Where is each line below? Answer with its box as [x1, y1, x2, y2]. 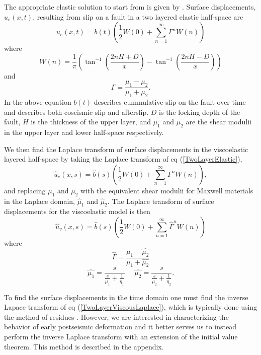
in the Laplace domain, [4, 195, 75, 206]
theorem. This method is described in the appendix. [4, 341, 164, 351]
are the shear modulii [186, 116, 251, 127]
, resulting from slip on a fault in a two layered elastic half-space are [33, 11, 243, 22]
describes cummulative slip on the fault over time [94, 97, 246, 107]
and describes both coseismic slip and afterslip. [4, 106, 149, 117]
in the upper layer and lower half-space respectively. [4, 126, 164, 137]
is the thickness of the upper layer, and [31, 116, 151, 127]
